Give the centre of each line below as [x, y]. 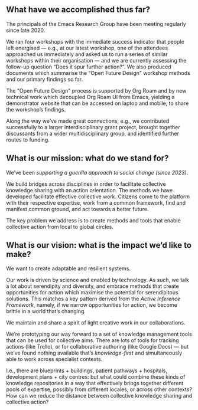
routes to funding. [28, 140]
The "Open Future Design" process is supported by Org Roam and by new [96, 90]
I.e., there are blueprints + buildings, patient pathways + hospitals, [87, 370]
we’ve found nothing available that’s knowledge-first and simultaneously [94, 353]
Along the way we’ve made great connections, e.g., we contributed [88, 121]
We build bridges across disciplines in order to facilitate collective [86, 184]
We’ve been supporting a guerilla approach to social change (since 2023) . [97, 172]
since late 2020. [26, 30]
